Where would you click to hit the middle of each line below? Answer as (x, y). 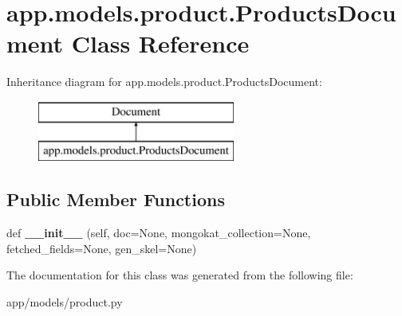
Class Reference (160, 43)
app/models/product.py (65, 302)
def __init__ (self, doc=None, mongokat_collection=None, (159, 233)
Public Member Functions (116, 199)
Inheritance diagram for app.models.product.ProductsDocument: (164, 82)
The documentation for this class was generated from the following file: (180, 275)
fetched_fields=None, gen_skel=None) (102, 248)
